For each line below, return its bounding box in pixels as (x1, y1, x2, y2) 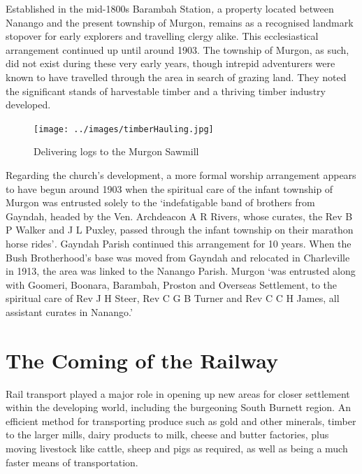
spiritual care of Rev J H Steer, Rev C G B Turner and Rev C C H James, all (6, 291, 340, 306)
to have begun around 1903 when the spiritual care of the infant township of (6, 181, 333, 196)
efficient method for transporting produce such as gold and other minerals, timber (6, 413, 356, 428)
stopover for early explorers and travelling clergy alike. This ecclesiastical (6, 29, 319, 43)
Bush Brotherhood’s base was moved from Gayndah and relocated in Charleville (6, 250, 350, 264)
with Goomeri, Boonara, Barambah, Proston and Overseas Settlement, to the (6, 277, 337, 292)
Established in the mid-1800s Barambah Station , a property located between (6, 1, 334, 15)
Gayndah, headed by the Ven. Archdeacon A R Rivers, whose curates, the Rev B (6, 208, 353, 223)
